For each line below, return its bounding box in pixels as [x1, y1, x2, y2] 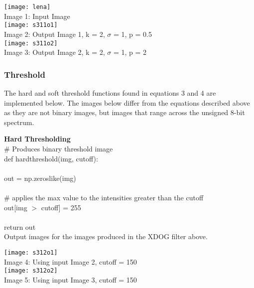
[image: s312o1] [4, 249, 58, 256]
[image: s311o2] [4, 39, 58, 47]
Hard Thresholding [4, 134, 71, 144]
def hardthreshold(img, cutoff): [4, 153, 98, 163]
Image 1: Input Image [4, 10, 70, 21]
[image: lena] [4, 3, 51, 10]
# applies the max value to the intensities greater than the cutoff [4, 192, 204, 202]
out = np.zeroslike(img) [4, 172, 76, 183]
